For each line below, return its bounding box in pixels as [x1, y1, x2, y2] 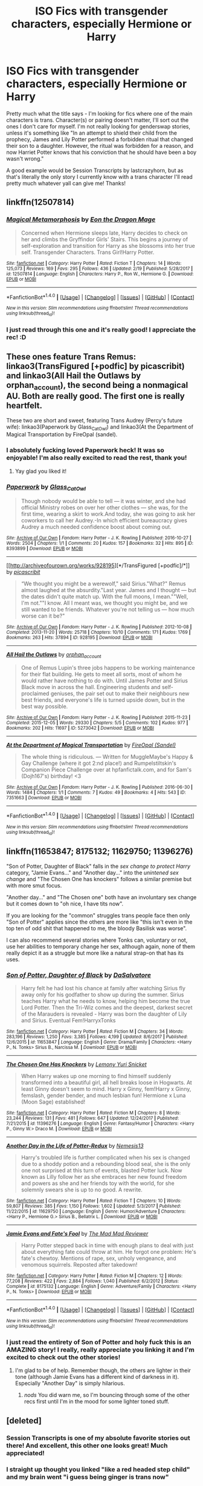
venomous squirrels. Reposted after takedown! [21, 1261, 138, 1268]
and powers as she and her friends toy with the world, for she [21, 1180, 175, 1187]
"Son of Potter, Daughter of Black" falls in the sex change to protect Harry [6, 862, 191, 870]
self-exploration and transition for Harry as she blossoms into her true [21, 242, 195, 249]
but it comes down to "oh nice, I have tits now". [6, 900, 124, 907]
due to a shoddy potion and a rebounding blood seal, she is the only [21, 1161, 191, 1168]
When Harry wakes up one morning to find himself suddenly [21, 1073, 172, 1080]
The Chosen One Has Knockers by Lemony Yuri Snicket [6, 1061, 147, 1068]
